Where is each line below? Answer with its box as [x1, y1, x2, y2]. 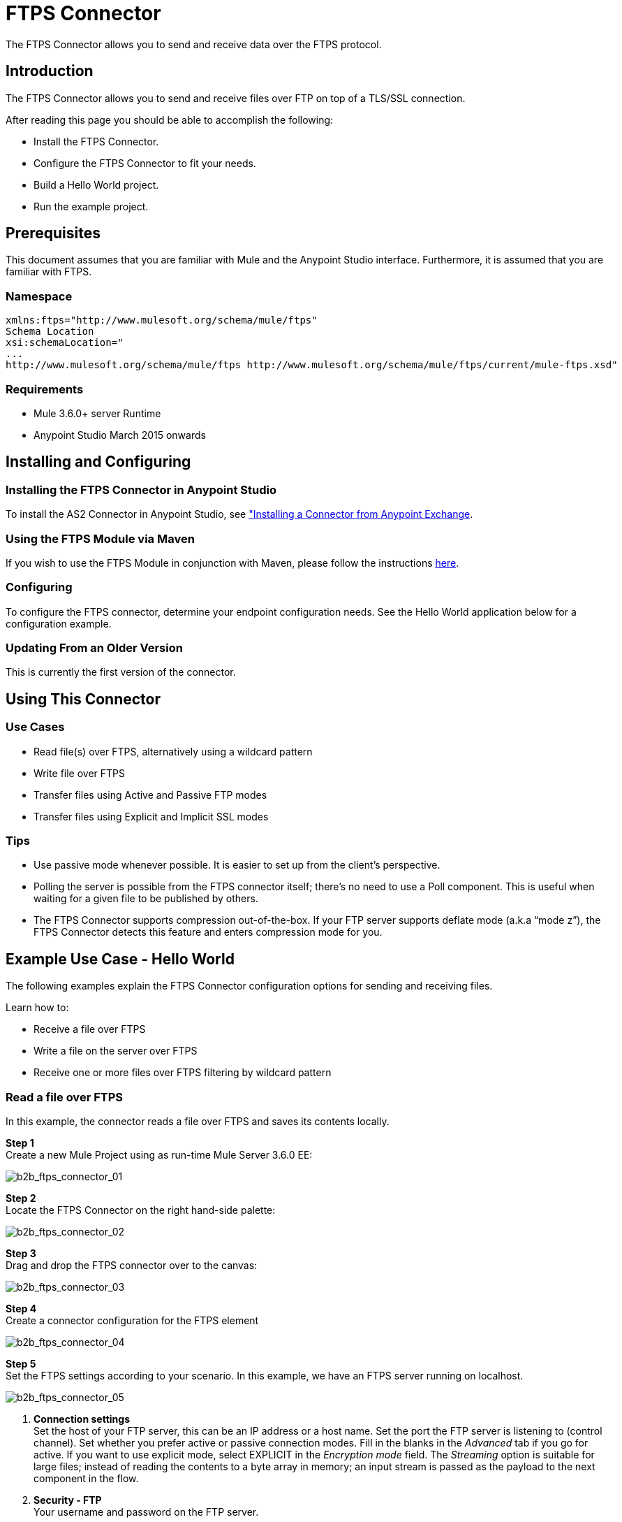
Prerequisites [6, 224, 101, 242]
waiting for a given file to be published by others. [34, 892, 258, 905]
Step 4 [6, 1302, 37, 1314]
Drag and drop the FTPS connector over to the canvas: [6, 1259, 258, 1271]
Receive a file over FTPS [34, 1023, 146, 1036]
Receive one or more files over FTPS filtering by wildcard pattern [34, 1066, 332, 1079]
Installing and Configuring [6, 453, 191, 471]
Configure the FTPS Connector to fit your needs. [34, 157, 256, 169]
